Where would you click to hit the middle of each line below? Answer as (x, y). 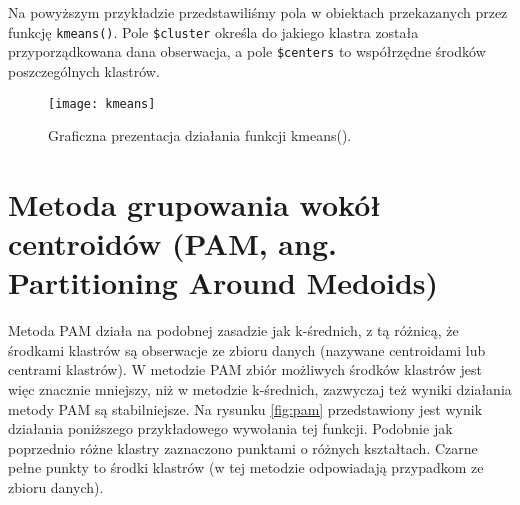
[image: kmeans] (102, 103)
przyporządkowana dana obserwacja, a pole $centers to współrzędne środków (247, 51)
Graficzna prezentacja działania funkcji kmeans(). (200, 135)
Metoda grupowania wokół (195, 203)
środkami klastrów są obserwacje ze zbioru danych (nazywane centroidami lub (247, 349)
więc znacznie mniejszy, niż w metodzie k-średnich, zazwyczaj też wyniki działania (260, 389)
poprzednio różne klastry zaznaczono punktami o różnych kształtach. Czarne (243, 447)
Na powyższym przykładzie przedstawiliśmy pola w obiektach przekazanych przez (258, 12)
